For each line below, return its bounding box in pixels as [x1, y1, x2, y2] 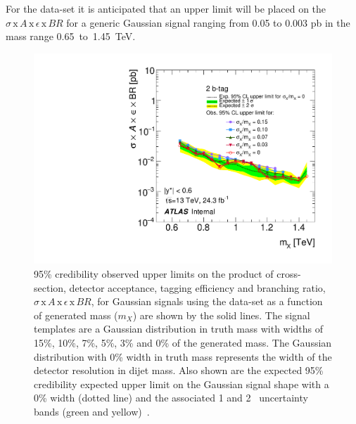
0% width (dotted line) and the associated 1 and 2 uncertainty [34, 390, 308, 405]
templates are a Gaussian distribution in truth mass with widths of [34, 321, 324, 336]
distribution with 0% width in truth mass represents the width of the [34, 349, 332, 364]
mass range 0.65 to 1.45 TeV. [6, 29, 136, 44]
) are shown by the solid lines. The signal [132, 307, 310, 322]
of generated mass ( [34, 307, 118, 322]
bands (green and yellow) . [34, 404, 150, 418]
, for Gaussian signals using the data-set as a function [91, 294, 323, 309]
